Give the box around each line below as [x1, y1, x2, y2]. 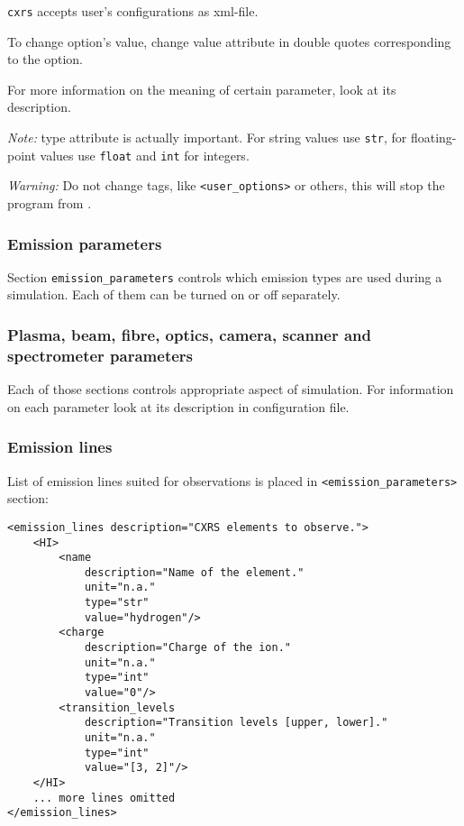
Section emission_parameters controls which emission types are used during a [7, 267, 442, 286]
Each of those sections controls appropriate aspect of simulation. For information [7, 380, 454, 399]
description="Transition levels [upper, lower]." [84, 716, 388, 730]
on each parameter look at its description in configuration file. [7, 397, 350, 416]
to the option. [7, 50, 84, 69]
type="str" [84, 596, 150, 610]
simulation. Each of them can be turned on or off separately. [7, 285, 341, 304]
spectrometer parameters [7, 344, 194, 366]
